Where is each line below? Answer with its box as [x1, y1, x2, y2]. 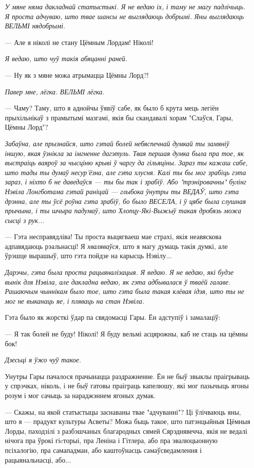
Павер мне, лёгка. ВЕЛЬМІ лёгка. [5, 86, 105, 96]
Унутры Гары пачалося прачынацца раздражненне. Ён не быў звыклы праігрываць [5, 371, 250, 381]
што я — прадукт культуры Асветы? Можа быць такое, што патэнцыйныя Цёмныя [5, 416, 251, 426]
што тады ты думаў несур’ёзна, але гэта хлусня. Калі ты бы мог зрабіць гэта [5, 167, 246, 177]
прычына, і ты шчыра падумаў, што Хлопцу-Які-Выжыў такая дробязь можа [5, 205, 241, 216]
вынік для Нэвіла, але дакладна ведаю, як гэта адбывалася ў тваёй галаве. [5, 276, 231, 287]
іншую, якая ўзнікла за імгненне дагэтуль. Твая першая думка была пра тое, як [5, 148, 244, 158]
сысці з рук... [5, 215, 44, 225]
